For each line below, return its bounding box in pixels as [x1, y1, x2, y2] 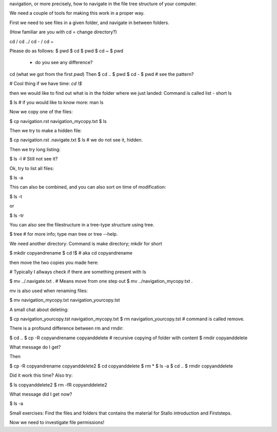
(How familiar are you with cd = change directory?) [9, 29, 117, 35]
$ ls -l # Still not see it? [9, 156, 58, 162]
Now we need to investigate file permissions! [9, 419, 105, 425]
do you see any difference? [35, 59, 93, 66]
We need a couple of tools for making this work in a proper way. [9, 10, 145, 16]
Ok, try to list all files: [9, 165, 54, 171]
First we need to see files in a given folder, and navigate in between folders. [9, 19, 169, 26]
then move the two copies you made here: [9, 259, 99, 265]
